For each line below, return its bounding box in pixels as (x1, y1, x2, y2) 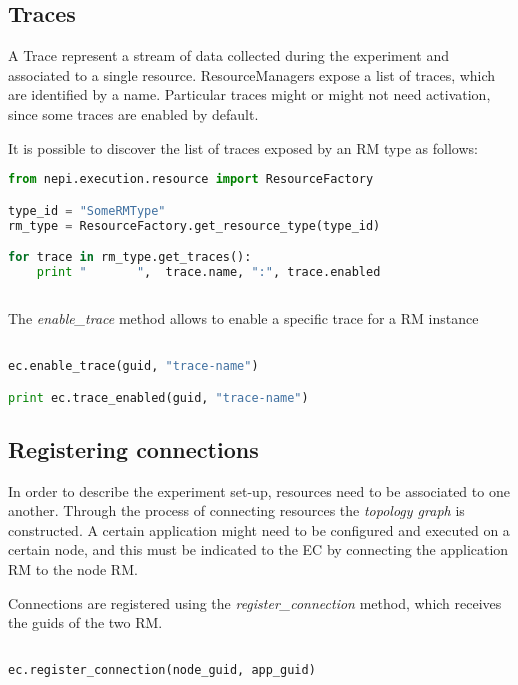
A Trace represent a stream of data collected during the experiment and (8, 45, 449, 66)
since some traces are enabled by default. (8, 103, 259, 124)
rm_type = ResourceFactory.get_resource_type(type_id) (8, 218, 381, 233)
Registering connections (8, 433, 259, 464)
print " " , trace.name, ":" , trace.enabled (36, 264, 381, 279)
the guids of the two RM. (8, 612, 163, 633)
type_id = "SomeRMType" (8, 203, 166, 218)
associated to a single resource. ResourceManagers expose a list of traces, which (8, 64, 496, 85)
